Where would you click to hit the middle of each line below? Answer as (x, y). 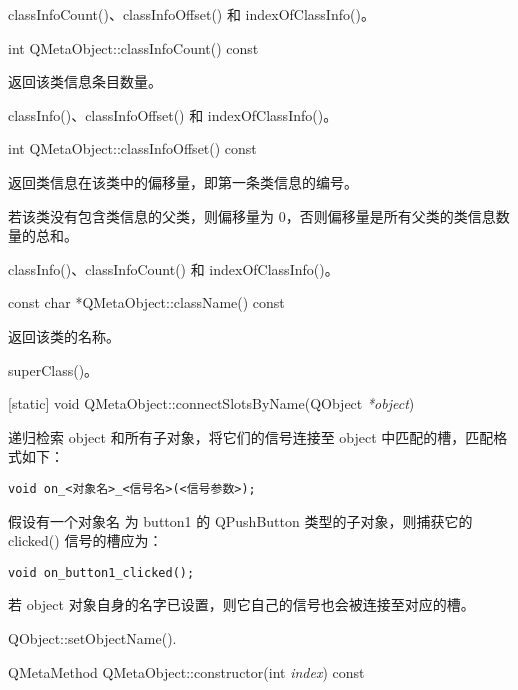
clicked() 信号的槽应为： (85, 540)
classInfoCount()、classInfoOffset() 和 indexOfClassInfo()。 (191, 14)
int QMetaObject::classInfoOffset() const (132, 148)
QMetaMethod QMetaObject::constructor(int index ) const (186, 671)
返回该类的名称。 (64, 335)
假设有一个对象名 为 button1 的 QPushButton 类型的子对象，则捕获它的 (240, 520)
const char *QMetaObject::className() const (146, 302)
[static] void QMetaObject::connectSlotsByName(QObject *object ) (211, 403)
